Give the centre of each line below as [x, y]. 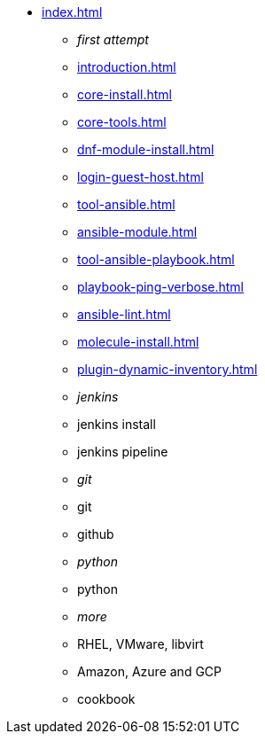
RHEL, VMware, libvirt [140, 644]
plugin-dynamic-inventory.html [168, 369]
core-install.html [125, 94]
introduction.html [127, 67]
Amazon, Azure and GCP [150, 671]
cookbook [106, 699]
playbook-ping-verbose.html [160, 287]
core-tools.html [122, 122]
